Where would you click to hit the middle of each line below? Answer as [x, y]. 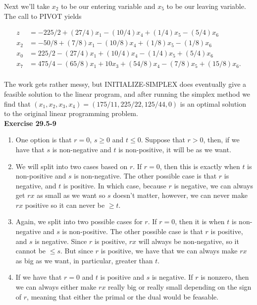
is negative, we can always [214, 185]
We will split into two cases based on [72, 166]
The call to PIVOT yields [43, 16]
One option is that [44, 140]
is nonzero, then [225, 277]
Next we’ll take [27, 6]
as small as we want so [71, 195]
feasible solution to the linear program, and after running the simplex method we [127, 93]
